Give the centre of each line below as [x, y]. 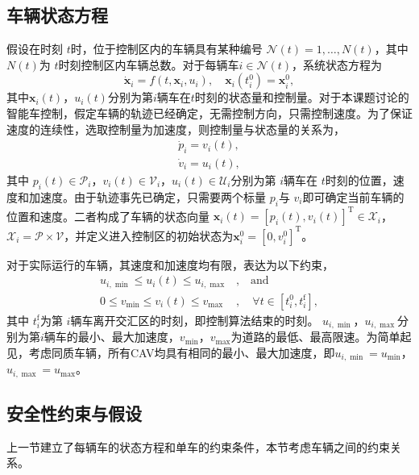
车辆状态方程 [57, 15]
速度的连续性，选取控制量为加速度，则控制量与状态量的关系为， [176, 129]
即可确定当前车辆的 [353, 196]
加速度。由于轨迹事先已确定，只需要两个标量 [147, 196]
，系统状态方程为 [337, 64]
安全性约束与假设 [74, 413]
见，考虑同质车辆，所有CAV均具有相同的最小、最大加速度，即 [171, 352]
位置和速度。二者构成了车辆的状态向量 [108, 216]
